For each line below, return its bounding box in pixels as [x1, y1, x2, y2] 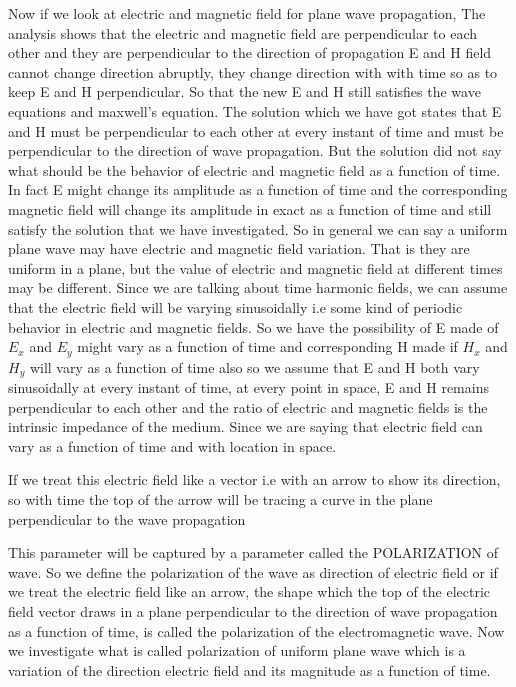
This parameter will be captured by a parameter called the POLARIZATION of [8, 542, 499, 563]
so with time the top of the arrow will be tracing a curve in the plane [8, 488, 433, 509]
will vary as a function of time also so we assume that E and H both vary [29, 356, 480, 377]
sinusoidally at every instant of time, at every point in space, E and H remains [8, 377, 489, 397]
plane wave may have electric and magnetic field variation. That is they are [8, 238, 470, 259]
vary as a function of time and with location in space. [8, 435, 337, 456]
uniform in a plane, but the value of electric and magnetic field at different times [8, 257, 503, 278]
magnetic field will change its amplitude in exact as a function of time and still [8, 198, 492, 219]
